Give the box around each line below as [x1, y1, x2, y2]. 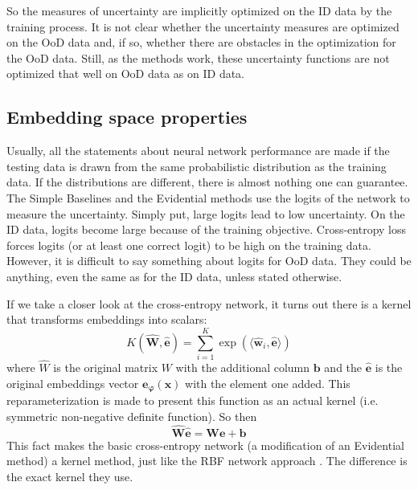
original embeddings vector [6, 374, 139, 391]
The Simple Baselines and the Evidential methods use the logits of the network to [6, 189, 410, 206]
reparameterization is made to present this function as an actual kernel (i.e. [6, 392, 379, 409]
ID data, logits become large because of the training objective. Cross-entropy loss [6, 221, 406, 238]
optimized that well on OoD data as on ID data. [6, 65, 245, 82]
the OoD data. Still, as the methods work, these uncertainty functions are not [6, 49, 390, 66]
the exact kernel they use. [6, 468, 133, 484]
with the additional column [175, 359, 310, 376]
